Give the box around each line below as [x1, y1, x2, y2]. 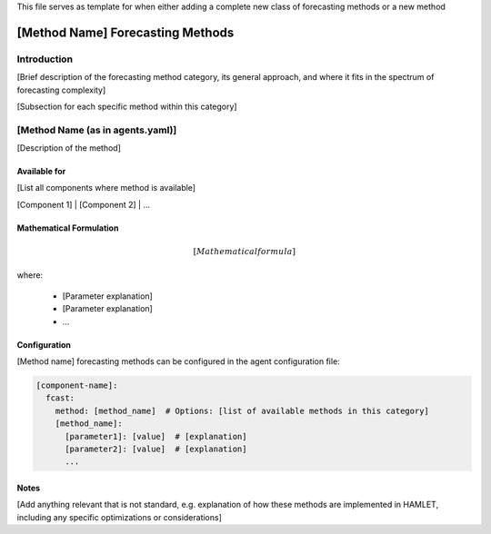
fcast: [45, 393, 75, 403]
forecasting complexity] [16, 84, 106, 95]
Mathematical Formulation [16, 222, 119, 233]
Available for [16, 166, 66, 177]
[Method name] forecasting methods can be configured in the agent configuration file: [16, 356, 340, 367]
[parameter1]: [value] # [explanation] [65, 431, 247, 441]
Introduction [16, 53, 73, 65]
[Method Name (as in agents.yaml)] [16, 124, 177, 136]
